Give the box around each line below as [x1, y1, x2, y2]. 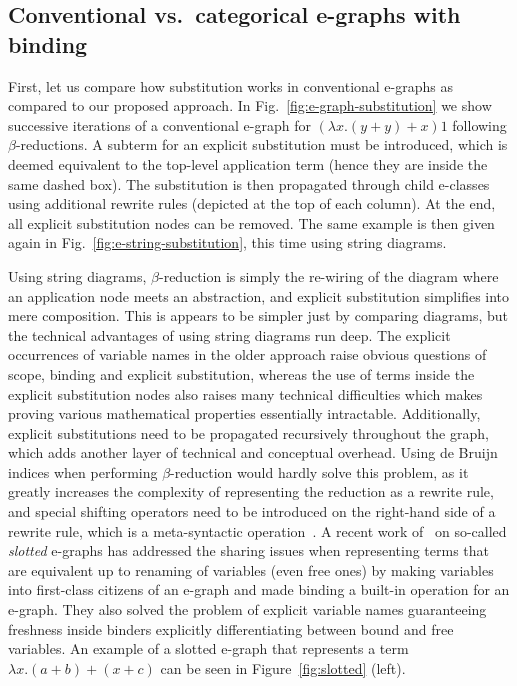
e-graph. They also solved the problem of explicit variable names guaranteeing [8, 599, 487, 620]
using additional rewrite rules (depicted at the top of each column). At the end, [8, 193, 496, 214]
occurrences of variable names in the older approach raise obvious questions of [8, 344, 487, 365]
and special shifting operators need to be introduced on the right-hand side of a [8, 501, 496, 522]
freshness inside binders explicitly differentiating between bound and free [8, 618, 454, 639]
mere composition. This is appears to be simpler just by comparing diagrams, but [8, 305, 509, 326]
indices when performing [8, 461, 158, 482]
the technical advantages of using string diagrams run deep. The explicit [8, 324, 451, 345]
